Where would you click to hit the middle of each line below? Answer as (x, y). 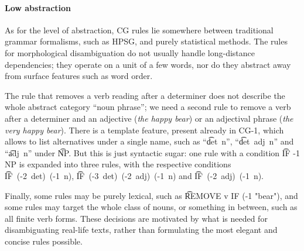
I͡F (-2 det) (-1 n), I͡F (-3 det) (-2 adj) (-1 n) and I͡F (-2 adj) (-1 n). (134, 175)
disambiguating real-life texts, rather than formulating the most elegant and (141, 230)
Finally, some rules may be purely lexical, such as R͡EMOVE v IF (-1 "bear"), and (151, 195)
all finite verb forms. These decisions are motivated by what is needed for (136, 218)
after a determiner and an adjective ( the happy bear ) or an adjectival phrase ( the (149, 118)
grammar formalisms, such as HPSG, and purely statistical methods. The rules (146, 41)
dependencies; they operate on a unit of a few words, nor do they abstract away (148, 64)
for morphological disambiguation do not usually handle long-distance (130, 52)
